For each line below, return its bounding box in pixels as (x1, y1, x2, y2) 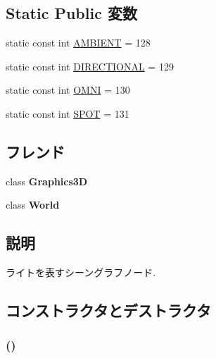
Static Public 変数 (6, 2, 137, 24)
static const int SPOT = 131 (6, 106, 129, 121)
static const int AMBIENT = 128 (6, 35, 151, 50)
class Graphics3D (6, 173, 88, 188)
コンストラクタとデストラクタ (6, 300, 211, 321)
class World (6, 197, 60, 212)
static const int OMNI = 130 (6, 82, 130, 97)
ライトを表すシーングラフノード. (6, 265, 156, 280)
